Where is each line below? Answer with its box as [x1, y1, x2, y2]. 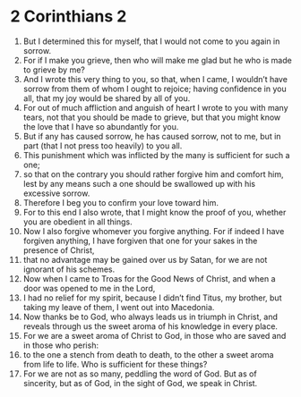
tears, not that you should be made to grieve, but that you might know [22, 112, 281, 122]
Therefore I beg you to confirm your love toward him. [22, 197, 219, 207]
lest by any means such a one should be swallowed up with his [22, 178, 256, 189]
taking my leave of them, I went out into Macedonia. [22, 301, 215, 312]
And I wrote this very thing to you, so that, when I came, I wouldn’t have [22, 73, 288, 84]
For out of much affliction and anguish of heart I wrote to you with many [22, 102, 289, 113]
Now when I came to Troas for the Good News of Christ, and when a [22, 273, 276, 283]
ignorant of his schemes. [22, 264, 116, 275]
